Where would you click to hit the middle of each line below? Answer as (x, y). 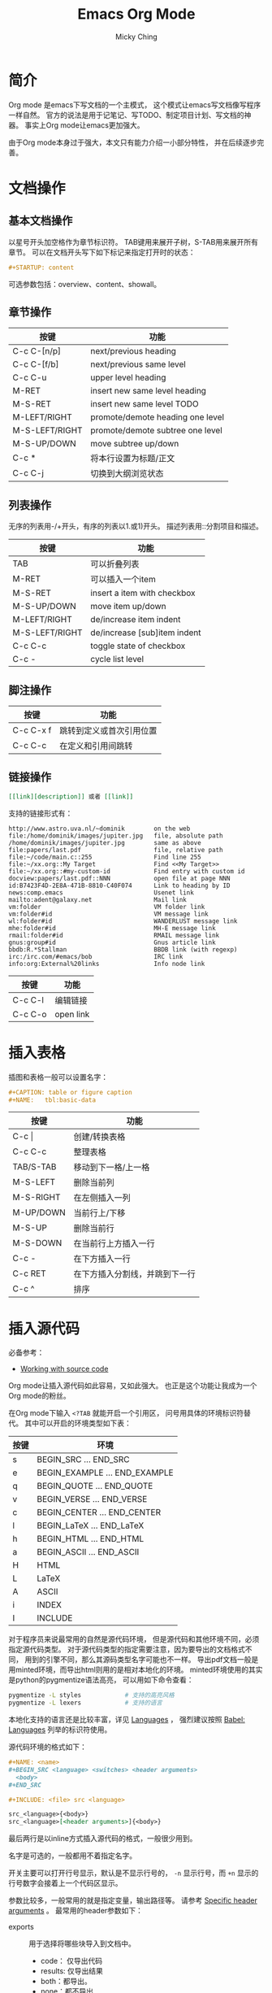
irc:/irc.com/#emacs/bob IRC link (96, 956)
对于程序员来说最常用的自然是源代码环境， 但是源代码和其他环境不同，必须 (134, 1639)
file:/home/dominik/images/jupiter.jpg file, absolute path (116, 835)
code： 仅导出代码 (71, 1961)
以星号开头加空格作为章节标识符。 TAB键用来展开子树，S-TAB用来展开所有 (133, 242)
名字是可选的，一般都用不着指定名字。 (72, 1856)
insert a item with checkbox (143, 593)
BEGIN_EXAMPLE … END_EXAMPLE (105, 1473)
